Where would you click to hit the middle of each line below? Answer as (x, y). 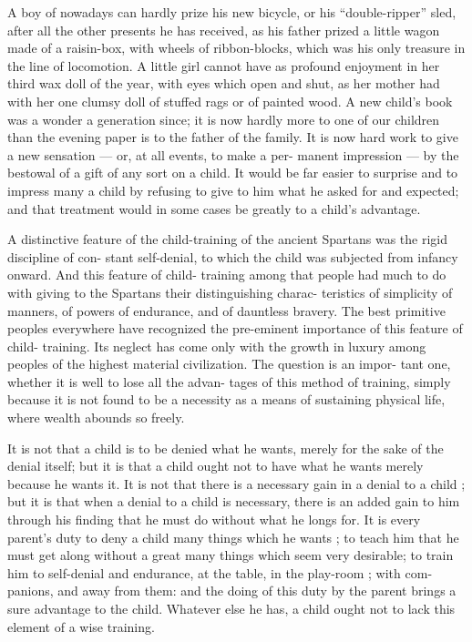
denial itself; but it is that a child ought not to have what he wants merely (215, 466)
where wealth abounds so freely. (96, 418)
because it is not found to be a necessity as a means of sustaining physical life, (226, 399)
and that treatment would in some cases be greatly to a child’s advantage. (214, 208)
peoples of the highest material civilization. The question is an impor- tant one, (229, 364)
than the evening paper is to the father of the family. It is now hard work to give (233, 137)
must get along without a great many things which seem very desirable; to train (231, 555)
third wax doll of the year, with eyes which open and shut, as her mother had (224, 83)
